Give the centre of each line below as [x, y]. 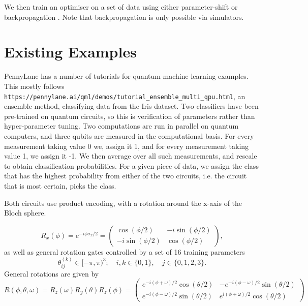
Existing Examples [70, 52]
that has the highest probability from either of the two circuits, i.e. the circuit [126, 176]
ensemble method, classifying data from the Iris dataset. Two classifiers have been [131, 106]
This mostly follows [34, 86]
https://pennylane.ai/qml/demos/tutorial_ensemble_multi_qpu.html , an [125, 96]
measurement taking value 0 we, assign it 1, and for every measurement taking [127, 146]
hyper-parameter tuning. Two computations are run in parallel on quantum [121, 126]
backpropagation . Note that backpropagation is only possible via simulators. [124, 17]
